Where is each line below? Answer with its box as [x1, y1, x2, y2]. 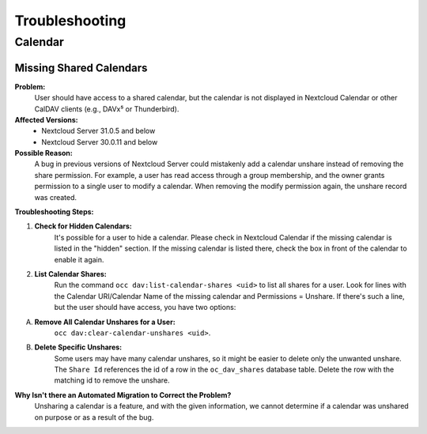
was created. [34, 192, 77, 202]
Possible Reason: [14, 149, 73, 158]
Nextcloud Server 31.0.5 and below [41, 126, 156, 136]
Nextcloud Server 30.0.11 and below [41, 137, 158, 146]
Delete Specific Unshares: [34, 342, 123, 352]
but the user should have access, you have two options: [54, 303, 236, 312]
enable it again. [54, 255, 104, 264]
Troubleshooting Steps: [14, 207, 94, 217]
